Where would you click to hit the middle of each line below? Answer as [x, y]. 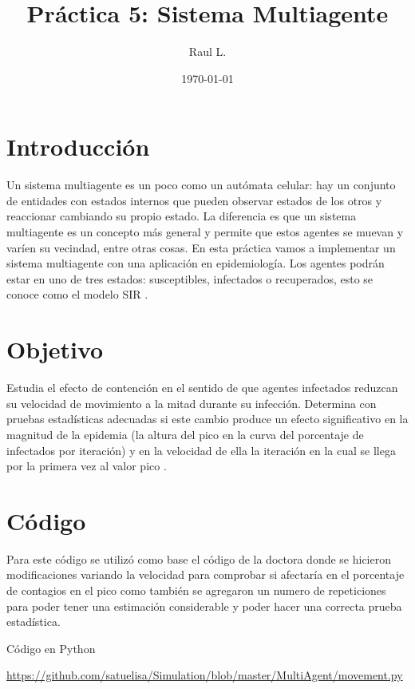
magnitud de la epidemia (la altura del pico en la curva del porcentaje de [185, 434]
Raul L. [207, 51]
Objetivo [55, 349]
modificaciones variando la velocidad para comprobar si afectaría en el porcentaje [206, 574]
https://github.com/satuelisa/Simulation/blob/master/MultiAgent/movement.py [205, 675]
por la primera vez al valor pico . [87, 466]
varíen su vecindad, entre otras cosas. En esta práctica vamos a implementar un [201, 247]
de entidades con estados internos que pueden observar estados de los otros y [194, 200]
